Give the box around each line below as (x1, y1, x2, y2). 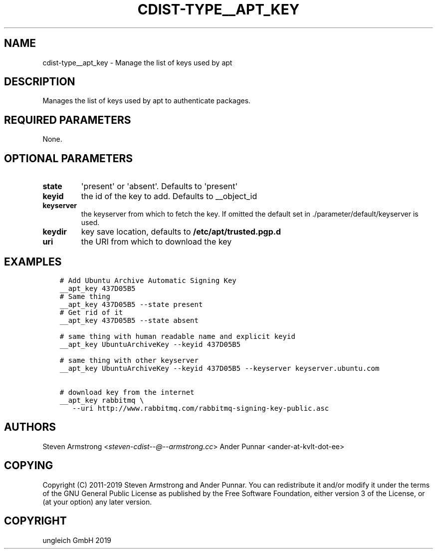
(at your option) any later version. (42, 497, 152, 506)
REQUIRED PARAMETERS (4, 113, 131, 126)
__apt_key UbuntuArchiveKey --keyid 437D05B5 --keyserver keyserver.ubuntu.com (59, 364, 380, 372)
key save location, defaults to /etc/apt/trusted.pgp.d (81, 227, 281, 237)
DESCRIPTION (4, 75, 75, 88)
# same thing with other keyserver (59, 356, 199, 364)
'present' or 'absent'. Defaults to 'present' (81, 181, 238, 192)
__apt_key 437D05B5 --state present (59, 300, 203, 308)
